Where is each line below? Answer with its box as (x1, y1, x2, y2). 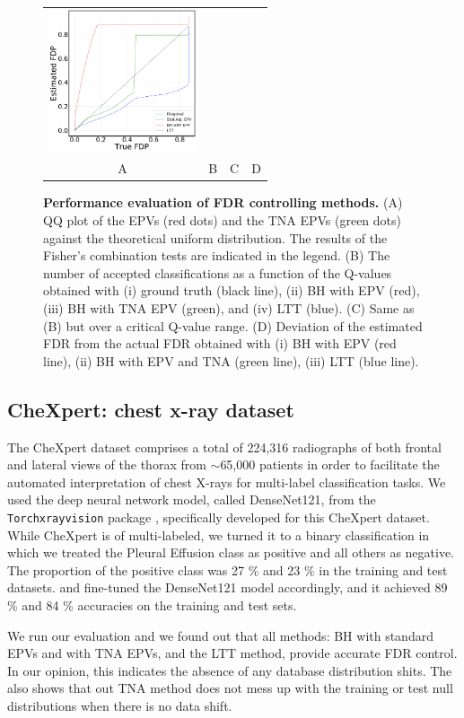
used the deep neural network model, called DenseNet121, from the (7, 490, 376, 509)
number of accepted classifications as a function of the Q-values (43, 263, 392, 282)
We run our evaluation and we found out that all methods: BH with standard (7, 626, 433, 644)
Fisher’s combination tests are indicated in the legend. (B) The (43, 246, 390, 265)
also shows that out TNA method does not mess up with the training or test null (7, 679, 453, 697)
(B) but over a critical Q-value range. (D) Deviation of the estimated (43, 316, 423, 335)
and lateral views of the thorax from (7, 455, 206, 474)
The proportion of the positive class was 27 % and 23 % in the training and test (7, 560, 448, 579)
